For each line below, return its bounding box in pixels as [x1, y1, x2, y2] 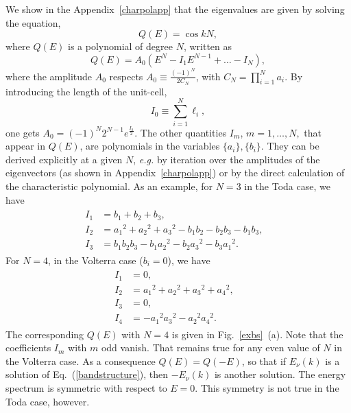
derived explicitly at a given [5, 152, 123, 166]
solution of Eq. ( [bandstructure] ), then [5, 367, 168, 381]
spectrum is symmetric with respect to [5, 380, 167, 394]
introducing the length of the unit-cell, [5, 84, 167, 98]
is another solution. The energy [214, 367, 346, 381]
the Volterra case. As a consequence [5, 353, 156, 368]
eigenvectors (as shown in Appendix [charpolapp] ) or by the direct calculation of [5, 165, 345, 180]
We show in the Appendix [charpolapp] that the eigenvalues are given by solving [5, 2, 345, 16]
